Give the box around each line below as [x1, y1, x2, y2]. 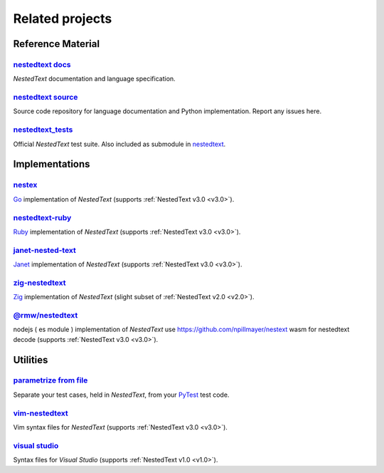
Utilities [13, 353, 48, 366]
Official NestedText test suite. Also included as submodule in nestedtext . [13, 140, 226, 148]
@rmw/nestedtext [13, 310, 78, 320]
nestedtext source [13, 93, 78, 103]
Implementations [13, 158, 90, 170]
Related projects [13, 11, 112, 26]
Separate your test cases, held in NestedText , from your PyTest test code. [13, 390, 230, 399]
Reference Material [13, 38, 100, 50]
